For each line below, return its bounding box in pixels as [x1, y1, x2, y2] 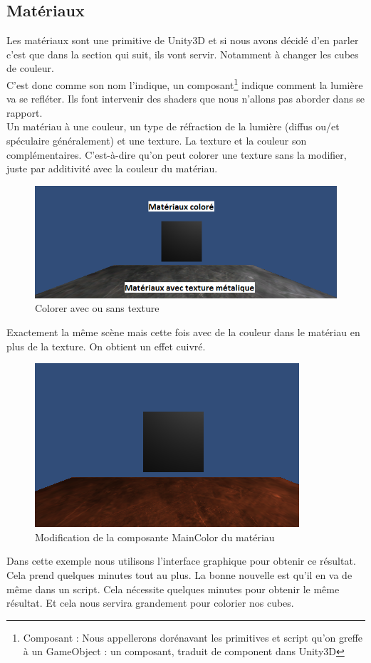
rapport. [6, 105, 43, 120]
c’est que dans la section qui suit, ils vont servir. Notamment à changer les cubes [6, 46, 359, 61]
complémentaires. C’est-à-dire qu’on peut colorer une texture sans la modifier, [6, 147, 347, 162]
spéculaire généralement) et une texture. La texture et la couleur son [6, 133, 307, 148]
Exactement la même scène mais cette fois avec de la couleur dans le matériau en [6, 325, 360, 340]
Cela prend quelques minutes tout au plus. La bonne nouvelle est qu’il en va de [6, 568, 352, 583]
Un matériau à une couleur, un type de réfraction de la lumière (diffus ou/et [6, 119, 340, 134]
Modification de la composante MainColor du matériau [35, 529, 275, 544]
